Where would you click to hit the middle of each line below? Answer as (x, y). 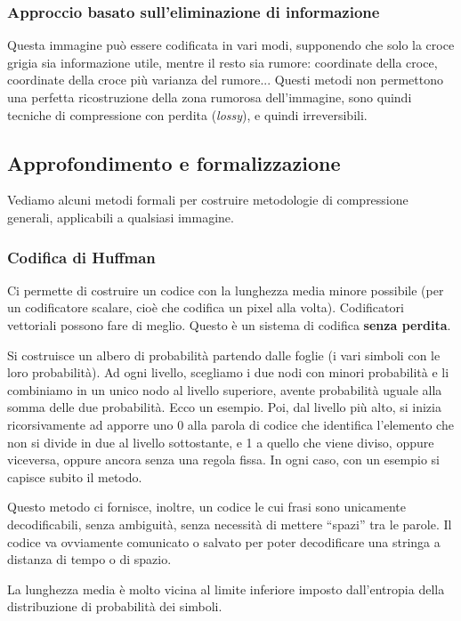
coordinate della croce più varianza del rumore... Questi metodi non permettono (225, 80)
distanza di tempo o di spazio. (89, 559)
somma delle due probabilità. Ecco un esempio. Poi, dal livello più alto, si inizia (224, 407)
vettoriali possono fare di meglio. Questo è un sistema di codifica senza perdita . (229, 324)
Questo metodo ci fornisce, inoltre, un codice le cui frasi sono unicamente (207, 507)
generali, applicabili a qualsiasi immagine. (121, 217)
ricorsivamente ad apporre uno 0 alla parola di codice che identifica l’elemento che (230, 424)
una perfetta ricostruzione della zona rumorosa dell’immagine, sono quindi (210, 97)
